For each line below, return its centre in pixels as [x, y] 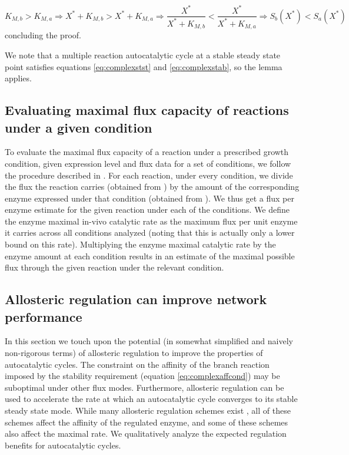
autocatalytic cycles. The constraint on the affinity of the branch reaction [137, 364]
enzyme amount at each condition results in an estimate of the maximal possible [150, 255]
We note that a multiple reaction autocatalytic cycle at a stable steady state [143, 55]
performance [44, 316]
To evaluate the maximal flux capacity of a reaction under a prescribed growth [147, 152]
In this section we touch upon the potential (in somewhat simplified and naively [149, 341]
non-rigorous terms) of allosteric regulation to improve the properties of [134, 353]
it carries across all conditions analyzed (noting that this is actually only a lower [150, 233]
